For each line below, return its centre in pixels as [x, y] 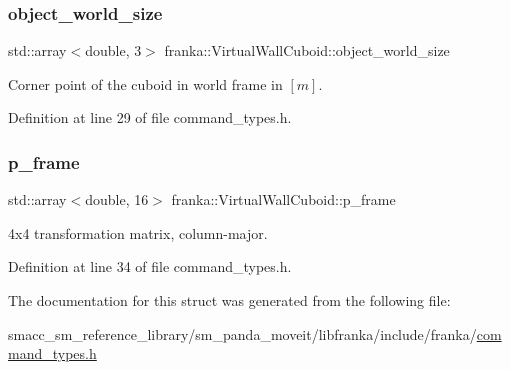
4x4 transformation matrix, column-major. [138, 232]
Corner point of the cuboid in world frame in [145, 83]
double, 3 [113, 50]
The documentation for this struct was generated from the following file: [229, 300]
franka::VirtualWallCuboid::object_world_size [307, 50]
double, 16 [117, 199]
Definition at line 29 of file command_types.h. [150, 117]
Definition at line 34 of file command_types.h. [150, 266]
